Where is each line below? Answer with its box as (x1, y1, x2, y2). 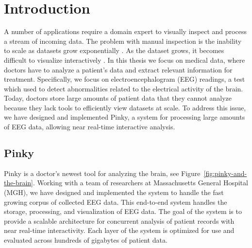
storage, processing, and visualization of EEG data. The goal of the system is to (4, 206, 242, 216)
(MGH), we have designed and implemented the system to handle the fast (4, 187, 224, 197)
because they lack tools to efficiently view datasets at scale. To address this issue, (4, 102, 246, 112)
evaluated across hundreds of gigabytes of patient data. (4, 235, 168, 245)
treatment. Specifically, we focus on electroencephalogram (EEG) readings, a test (4, 74, 245, 84)
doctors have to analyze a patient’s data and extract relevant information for (4, 64, 233, 74)
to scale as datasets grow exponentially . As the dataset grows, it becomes (4, 45, 224, 55)
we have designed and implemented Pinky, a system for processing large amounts (4, 112, 245, 122)
